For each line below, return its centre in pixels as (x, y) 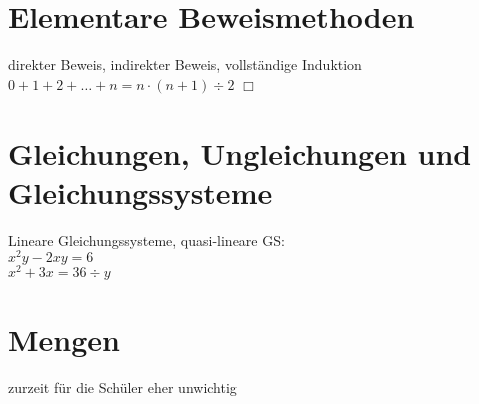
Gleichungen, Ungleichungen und (240, 152)
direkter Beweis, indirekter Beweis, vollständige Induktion (185, 64)
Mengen (64, 338)
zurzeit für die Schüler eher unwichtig (122, 386)
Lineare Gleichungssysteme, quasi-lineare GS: (146, 239)
